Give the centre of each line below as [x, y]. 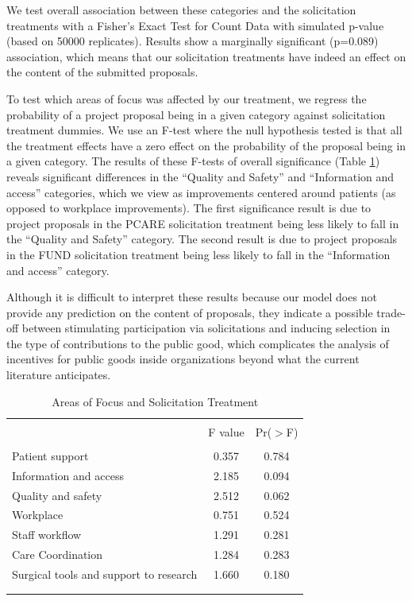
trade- [391, 312]
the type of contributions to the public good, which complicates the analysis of [198, 343]
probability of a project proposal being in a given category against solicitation [196, 114]
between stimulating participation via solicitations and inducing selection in [206, 328]
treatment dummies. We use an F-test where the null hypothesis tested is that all [204, 130]
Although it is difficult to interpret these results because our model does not [192, 297]
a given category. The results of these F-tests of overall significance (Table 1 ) [193, 161]
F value [226, 431]
